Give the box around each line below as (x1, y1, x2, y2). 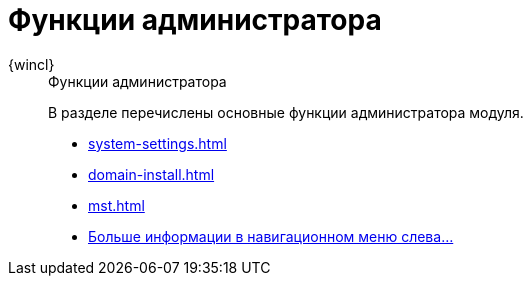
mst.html (88, 196, 145, 214)
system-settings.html (88, 134, 227, 152)
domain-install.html (88, 165, 215, 183)
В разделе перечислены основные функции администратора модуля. (48, 103, 524, 121)
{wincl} (8, 55, 55, 73)
